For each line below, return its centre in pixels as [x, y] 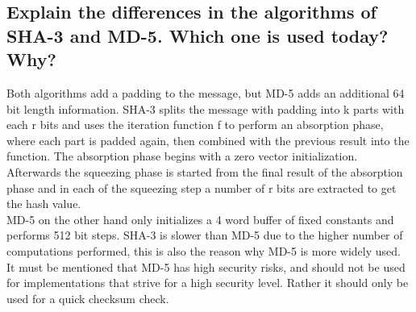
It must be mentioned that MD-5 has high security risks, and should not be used [206, 266]
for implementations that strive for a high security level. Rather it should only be [208, 283]
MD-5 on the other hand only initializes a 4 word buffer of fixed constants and [200, 219]
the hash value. [44, 204]
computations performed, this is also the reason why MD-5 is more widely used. [204, 250]
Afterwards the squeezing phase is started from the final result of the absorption [205, 171]
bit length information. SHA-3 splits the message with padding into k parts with [206, 108]
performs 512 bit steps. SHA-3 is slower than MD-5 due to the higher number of [205, 235]
